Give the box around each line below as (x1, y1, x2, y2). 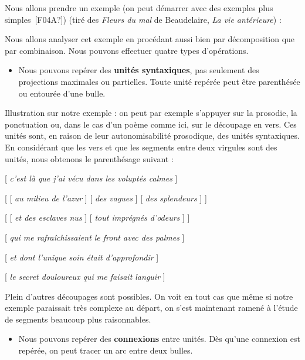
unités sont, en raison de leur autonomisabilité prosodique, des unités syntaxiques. (5, 129, 300, 142)
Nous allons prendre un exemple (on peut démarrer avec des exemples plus (5, 2, 273, 13)
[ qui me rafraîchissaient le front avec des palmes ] (5, 231, 185, 243)
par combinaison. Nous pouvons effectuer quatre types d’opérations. (5, 44, 249, 56)
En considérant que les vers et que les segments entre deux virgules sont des (5, 140, 277, 153)
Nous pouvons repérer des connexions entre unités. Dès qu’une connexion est (18, 332, 300, 345)
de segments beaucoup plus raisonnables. (5, 313, 151, 325)
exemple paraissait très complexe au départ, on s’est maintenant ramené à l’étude (5, 301, 298, 314)
